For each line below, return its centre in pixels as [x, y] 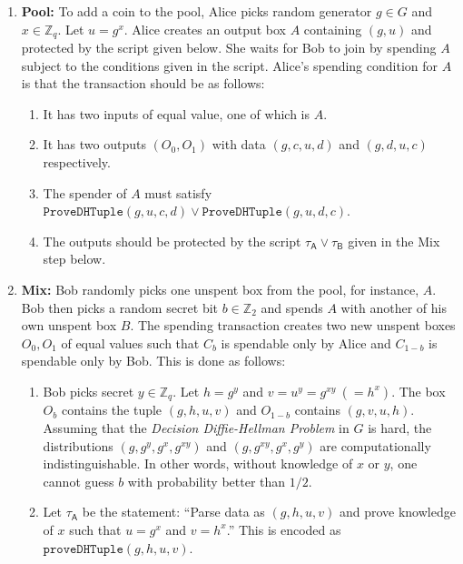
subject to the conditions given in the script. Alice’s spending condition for [230, 65]
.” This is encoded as [284, 529]
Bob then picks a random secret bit [120, 307]
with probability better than [207, 481]
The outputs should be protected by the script [172, 241]
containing [333, 29]
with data [239, 144]
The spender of [85, 192]
